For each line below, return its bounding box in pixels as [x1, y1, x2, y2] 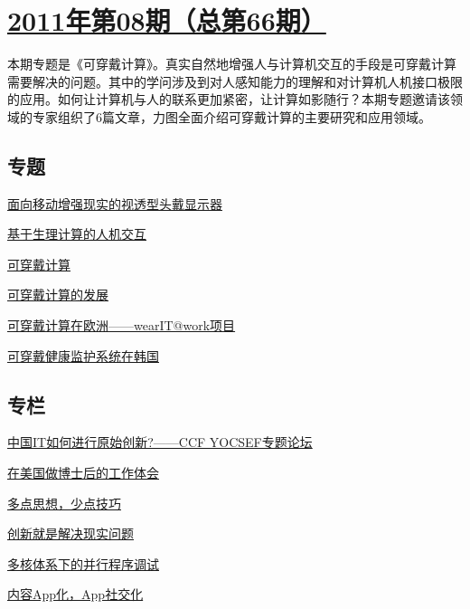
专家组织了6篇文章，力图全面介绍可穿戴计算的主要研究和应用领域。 [32, 107, 431, 126]
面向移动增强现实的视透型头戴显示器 [7, 194, 222, 213]
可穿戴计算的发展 [7, 285, 108, 304]
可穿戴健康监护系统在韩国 [7, 346, 159, 365]
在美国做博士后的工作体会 [7, 463, 159, 482]
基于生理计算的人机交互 [7, 224, 146, 243]
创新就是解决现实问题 [7, 524, 134, 543]
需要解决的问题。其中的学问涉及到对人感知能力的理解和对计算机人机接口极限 [7, 71, 463, 90]
